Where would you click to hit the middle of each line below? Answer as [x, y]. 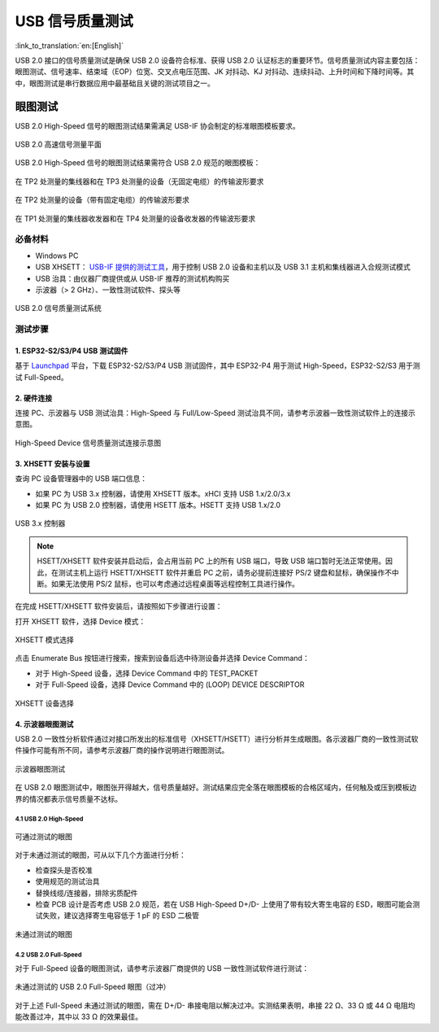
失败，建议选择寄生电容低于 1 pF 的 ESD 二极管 [120, 916]
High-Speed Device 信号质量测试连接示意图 [88, 443]
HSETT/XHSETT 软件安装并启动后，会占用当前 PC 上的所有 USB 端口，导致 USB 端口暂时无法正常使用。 [211, 561]
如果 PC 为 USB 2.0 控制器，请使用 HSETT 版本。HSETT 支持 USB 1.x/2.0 [158, 505]
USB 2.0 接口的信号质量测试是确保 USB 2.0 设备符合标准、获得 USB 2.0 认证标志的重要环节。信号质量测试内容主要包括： [217, 60]
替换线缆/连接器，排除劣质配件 [87, 893]
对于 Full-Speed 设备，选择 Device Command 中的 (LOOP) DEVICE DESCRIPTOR [170, 684]
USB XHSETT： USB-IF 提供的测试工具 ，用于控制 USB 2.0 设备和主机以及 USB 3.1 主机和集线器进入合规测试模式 [223, 267]
